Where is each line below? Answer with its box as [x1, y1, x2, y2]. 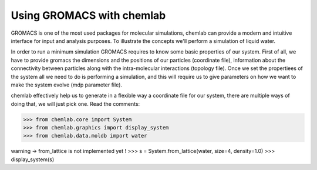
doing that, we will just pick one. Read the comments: [11, 100, 140, 107]
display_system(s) [11, 156, 55, 163]
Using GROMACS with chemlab [11, 9, 166, 22]
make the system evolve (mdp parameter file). [11, 81, 123, 88]
